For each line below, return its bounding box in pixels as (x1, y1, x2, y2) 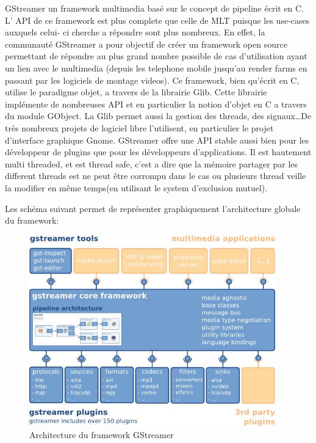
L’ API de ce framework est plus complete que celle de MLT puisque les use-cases (5, 13, 310, 26)
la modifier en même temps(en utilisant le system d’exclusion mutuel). (5, 181, 268, 194)
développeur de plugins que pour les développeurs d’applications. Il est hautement (5, 145, 312, 158)
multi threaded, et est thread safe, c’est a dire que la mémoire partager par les (5, 157, 298, 170)
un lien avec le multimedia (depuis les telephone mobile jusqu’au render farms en (5, 61, 307, 74)
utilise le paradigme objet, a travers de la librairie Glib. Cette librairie (5, 86, 267, 98)
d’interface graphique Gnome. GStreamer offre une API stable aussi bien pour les (5, 133, 309, 146)
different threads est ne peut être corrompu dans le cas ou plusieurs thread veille (5, 169, 306, 182)
